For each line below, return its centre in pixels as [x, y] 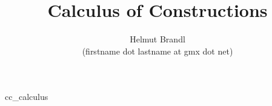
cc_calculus [27, 97]
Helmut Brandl [158, 39]
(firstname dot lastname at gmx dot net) [158, 51]
